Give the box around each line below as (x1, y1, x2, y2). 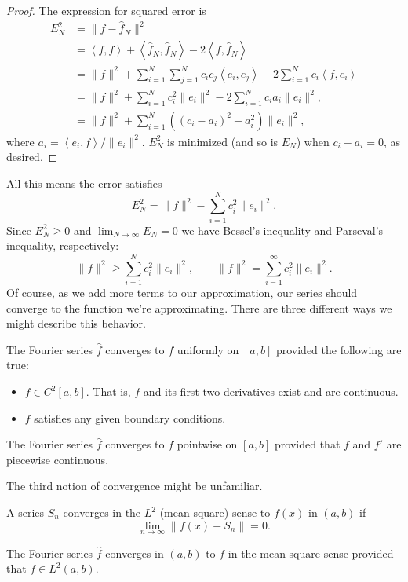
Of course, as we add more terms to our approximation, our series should (6, 284, 358, 301)
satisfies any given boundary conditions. (34, 409, 226, 426)
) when (296, 133, 330, 149)
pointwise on (177, 436, 238, 452)
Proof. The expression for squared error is (6, 2, 206, 18)
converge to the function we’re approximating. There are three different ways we (6, 299, 392, 316)
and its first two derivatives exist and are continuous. (143, 383, 399, 400)
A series (6, 504, 45, 520)
